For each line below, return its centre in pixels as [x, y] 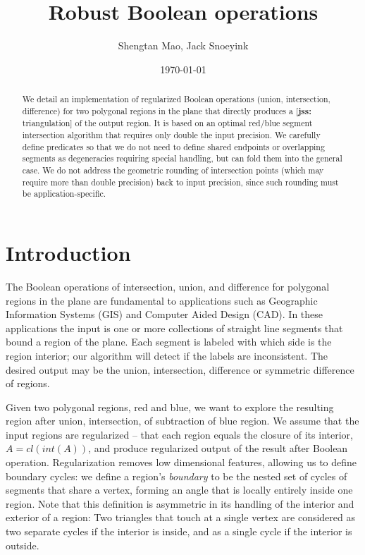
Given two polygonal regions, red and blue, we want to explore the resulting [170, 407]
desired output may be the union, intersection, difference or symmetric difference [180, 369]
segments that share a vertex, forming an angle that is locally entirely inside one [179, 490]
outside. [23, 545]
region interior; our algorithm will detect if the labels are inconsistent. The [167, 355]
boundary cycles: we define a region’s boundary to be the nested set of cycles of [177, 476]
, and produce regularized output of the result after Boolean [218, 448]
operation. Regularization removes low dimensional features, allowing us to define [181, 462]
